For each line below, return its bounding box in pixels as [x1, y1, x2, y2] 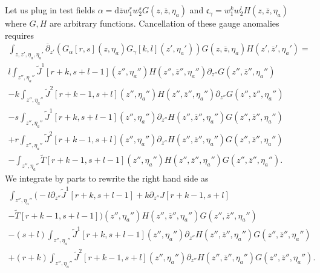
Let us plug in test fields [5, 4, 95, 16]
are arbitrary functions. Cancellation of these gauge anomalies [50, 17, 279, 29]
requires [5, 28, 34, 41]
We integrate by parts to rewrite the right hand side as [5, 172, 209, 185]
